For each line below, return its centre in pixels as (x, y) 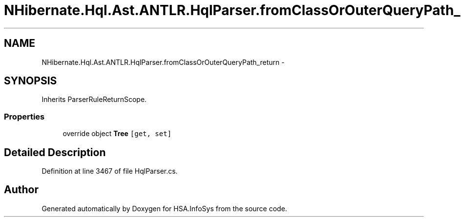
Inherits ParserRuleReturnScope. (94, 100)
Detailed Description (55, 152)
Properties (24, 116)
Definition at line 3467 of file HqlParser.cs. (110, 171)
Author (21, 190)
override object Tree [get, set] (117, 134)
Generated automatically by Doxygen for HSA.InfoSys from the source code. (164, 208)
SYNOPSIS (31, 81)
